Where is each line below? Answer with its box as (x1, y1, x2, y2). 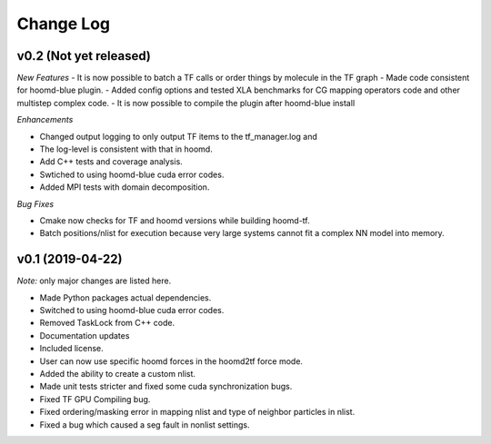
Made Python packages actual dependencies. (39, 291, 212, 303)
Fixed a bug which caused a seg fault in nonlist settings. (39, 419, 250, 430)
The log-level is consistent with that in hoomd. (39, 143, 213, 154)
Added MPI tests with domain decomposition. (39, 182, 210, 192)
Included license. (39, 343, 104, 354)
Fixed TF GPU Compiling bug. (39, 393, 151, 404)
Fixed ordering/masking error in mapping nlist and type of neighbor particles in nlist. (39, 407, 356, 418)
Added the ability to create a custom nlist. (39, 369, 195, 379)
